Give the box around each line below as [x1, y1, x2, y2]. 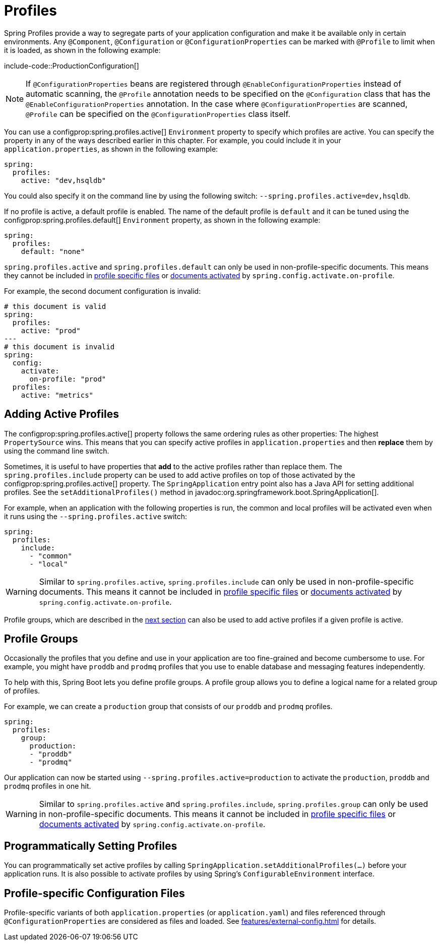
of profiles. [4, 686, 40, 696]
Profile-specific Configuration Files [4, 887, 185, 900]
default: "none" [21, 247, 85, 256]
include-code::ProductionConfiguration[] [4, 61, 139, 70]
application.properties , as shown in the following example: [4, 144, 218, 153]
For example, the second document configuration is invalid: [4, 286, 201, 295]
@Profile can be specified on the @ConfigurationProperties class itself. [26, 108, 291, 119]
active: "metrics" [21, 391, 94, 399]
